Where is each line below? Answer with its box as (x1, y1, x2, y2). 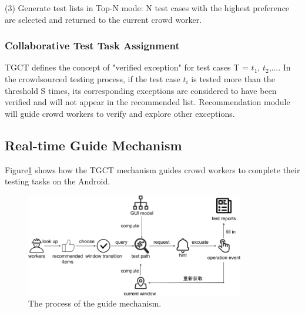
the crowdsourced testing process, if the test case (5, 73, 180, 85)
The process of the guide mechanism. (28, 297, 162, 309)
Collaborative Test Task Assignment (5, 38, 180, 53)
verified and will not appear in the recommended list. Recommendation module (5, 96, 290, 108)
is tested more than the (191, 73, 275, 85)
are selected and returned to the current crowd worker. (5, 13, 202, 25)
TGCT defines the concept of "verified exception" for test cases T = (5, 61, 249, 73)
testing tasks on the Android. (5, 175, 110, 187)
